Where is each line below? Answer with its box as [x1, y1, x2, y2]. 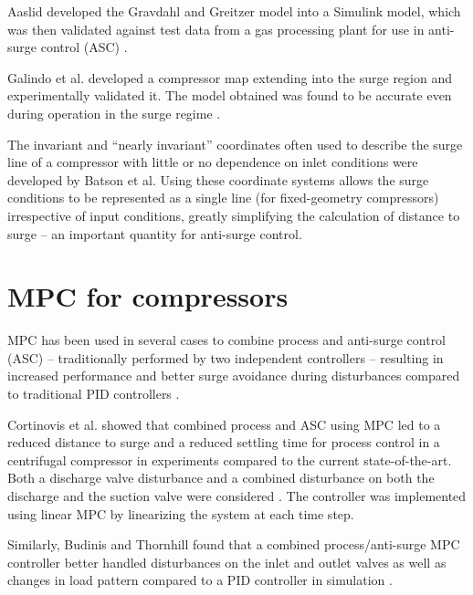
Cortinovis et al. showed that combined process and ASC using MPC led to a [7, 414, 441, 433]
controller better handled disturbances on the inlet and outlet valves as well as [7, 552, 447, 571]
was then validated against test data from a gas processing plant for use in [7, 19, 425, 38]
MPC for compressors [7, 277, 289, 315]
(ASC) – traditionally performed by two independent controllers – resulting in [7, 348, 444, 367]
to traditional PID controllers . [7, 384, 180, 403]
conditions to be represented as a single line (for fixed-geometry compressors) [7, 188, 439, 207]
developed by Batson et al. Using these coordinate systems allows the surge [7, 170, 429, 189]
